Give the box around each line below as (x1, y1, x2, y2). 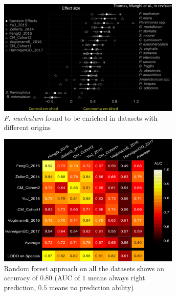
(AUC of (54, 273, 80, 283)
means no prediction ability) (49, 282, 134, 293)
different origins (4, 122, 51, 132)
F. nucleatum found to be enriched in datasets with (4, 112, 158, 123)
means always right (88, 273, 145, 283)
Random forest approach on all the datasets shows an (4, 263, 164, 273)
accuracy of (4, 273, 38, 283)
